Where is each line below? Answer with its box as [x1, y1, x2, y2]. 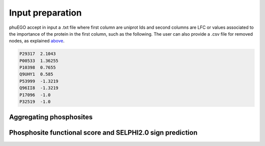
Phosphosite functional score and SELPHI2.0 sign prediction [9, 128, 198, 137]
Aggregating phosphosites [9, 113, 93, 122]
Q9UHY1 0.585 [19, 71, 53, 77]
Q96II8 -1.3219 [19, 85, 59, 91]
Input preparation [9, 7, 82, 18]
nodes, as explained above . [9, 38, 65, 44]
